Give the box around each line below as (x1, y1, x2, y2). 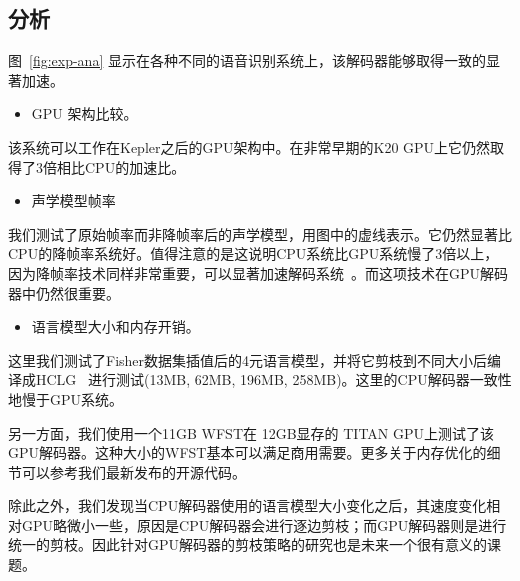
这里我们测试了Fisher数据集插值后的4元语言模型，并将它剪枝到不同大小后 (8, 349, 488, 370)
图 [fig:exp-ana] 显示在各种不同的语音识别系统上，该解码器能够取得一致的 (8, 50, 486, 71)
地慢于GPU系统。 (8, 388, 124, 409)
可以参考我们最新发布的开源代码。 (21, 461, 246, 482)
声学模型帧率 (31, 190, 116, 211)
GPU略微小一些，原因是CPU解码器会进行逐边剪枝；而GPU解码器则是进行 (21, 514, 507, 535)
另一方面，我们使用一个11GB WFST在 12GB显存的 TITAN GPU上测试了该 (8, 422, 495, 443)
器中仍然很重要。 (8, 282, 120, 303)
